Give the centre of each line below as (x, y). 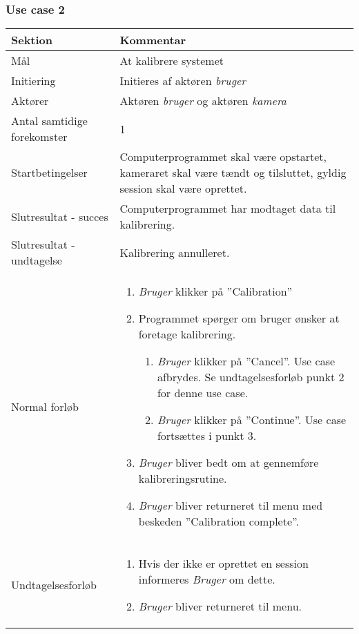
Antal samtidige (49, 121)
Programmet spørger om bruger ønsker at (239, 318)
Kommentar (153, 40)
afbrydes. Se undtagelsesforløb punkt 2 (251, 377)
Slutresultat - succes (60, 216)
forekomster (39, 137)
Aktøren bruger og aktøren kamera (203, 101)
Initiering (33, 81)
